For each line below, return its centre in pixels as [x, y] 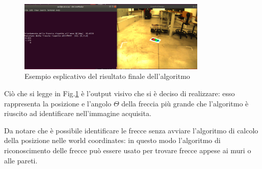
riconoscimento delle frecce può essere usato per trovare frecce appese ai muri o [128, 150]
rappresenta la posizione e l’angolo [58, 103]
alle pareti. [21, 160]
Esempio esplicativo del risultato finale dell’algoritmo [107, 76]
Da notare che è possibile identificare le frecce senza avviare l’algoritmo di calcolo [131, 130]
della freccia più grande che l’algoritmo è [185, 103]
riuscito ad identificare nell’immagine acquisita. [78, 113]
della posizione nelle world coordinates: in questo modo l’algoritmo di [112, 140]
